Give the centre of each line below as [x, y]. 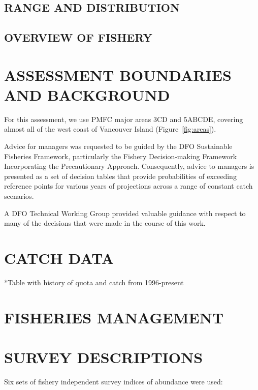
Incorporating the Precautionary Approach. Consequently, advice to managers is [129, 166]
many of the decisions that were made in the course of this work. [105, 223]
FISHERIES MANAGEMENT [114, 317]
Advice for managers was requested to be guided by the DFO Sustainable [118, 146]
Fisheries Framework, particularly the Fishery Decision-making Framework [121, 156]
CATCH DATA [59, 258]
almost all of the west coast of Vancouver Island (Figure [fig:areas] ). [110, 129]
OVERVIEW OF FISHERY [78, 37]
